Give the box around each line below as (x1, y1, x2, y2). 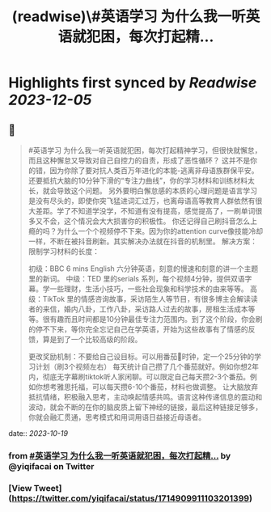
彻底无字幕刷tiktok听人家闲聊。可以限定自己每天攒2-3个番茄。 (42, 372, 251, 381)
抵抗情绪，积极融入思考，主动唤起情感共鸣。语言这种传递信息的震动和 (28, 392, 263, 401)
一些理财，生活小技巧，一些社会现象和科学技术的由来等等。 (49, 284, 248, 294)
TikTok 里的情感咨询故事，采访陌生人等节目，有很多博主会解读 (42, 294, 252, 303)
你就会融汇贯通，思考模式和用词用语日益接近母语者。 (28, 413, 206, 421)
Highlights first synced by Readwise (8, 74, 257, 92)
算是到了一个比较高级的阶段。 (42, 335, 142, 344)
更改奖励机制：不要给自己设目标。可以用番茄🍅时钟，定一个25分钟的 (28, 352, 255, 361)
